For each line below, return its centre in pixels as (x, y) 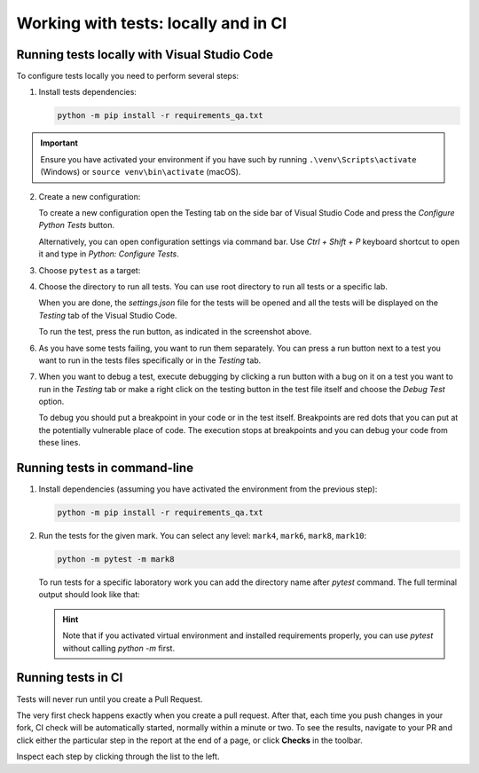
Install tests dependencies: (88, 92)
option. (51, 402)
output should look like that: (90, 595)
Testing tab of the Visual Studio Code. (108, 315)
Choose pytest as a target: (90, 270)
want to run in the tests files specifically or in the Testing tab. (150, 360)
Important (59, 143)
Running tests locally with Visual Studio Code (145, 55)
